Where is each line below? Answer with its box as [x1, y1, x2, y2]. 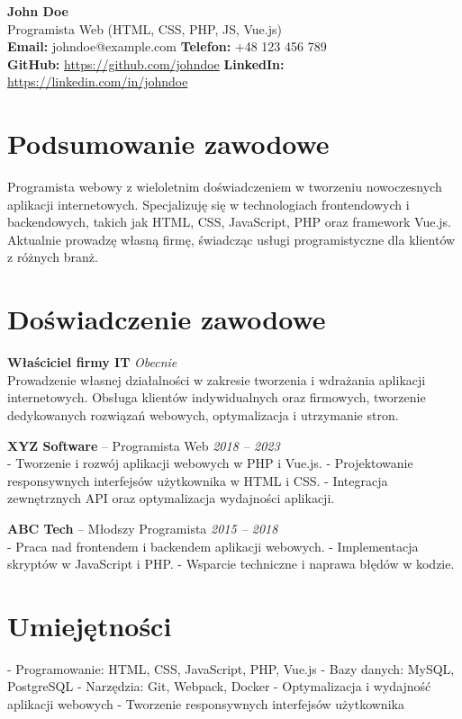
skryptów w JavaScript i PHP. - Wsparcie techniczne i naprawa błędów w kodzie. [7, 554, 455, 573]
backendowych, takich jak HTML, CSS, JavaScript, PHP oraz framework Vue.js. [7, 212, 451, 231]
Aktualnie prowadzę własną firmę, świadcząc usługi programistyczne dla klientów [7, 229, 456, 248]
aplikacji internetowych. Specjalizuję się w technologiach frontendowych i [7, 194, 410, 213]
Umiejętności [7, 607, 172, 643]
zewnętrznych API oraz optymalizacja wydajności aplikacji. [7, 489, 335, 508]
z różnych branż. [7, 247, 98, 266]
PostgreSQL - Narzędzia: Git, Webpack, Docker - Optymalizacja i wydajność [7, 677, 431, 696]
